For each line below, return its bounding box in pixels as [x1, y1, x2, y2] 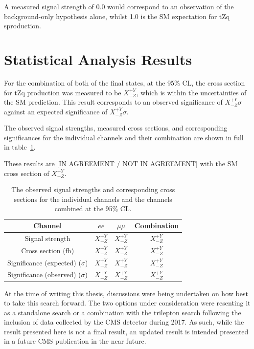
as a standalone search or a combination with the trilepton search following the [4, 307, 241, 317]
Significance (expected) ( [7, 257, 81, 267]
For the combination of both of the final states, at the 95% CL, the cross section [4, 77, 245, 87]
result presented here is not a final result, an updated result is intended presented [4, 326, 249, 336]
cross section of [4, 168, 49, 178]
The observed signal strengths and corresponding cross [11, 184, 175, 195]
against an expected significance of [4, 106, 108, 116]
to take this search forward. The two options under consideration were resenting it [4, 298, 251, 308]
